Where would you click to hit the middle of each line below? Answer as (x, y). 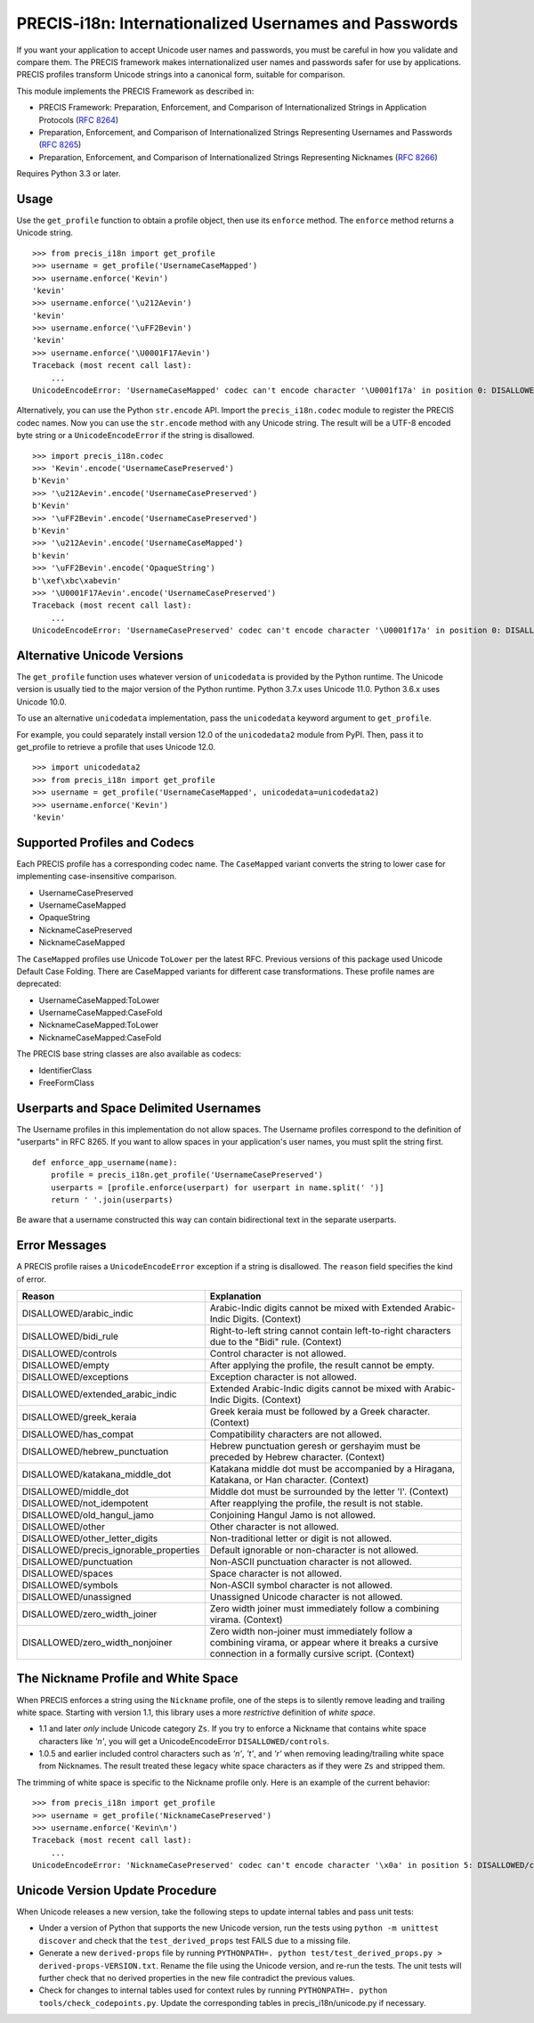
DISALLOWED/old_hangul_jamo (88, 1514)
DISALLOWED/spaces (68, 1573)
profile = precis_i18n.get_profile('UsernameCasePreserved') (187, 1175)
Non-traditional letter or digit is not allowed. (301, 1538)
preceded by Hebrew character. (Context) (297, 1456)
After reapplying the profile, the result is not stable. (316, 1503)
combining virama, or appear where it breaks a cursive (324, 1642)
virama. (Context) (247, 1619)
